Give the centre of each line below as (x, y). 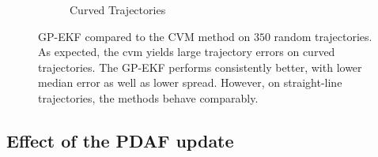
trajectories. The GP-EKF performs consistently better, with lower (200, 67)
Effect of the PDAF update (120, 140)
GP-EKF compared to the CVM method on (144, 36)
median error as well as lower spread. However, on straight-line (190, 82)
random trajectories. (323, 36)
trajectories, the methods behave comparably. (148, 97)
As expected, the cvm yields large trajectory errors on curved (187, 52)
